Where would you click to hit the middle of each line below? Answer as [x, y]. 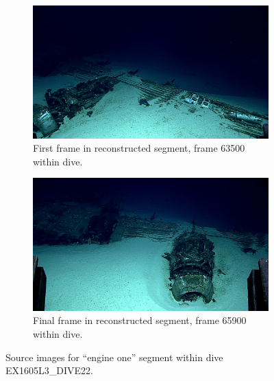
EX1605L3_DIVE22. [49, 370]
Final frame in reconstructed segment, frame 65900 [140, 320]
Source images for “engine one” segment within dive [114, 357]
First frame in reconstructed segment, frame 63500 [139, 148]
